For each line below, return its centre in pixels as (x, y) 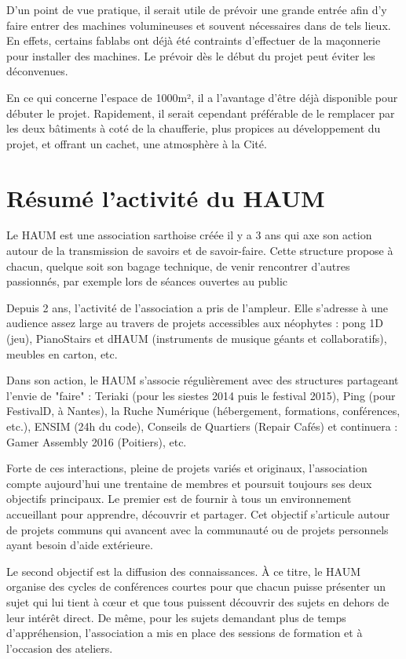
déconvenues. (37, 71)
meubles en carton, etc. (62, 353)
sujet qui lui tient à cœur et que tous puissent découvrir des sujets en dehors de (198, 601)
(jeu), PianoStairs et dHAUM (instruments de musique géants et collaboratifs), (197, 339)
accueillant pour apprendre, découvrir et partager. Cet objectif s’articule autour (198, 513)
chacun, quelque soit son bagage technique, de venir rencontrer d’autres (178, 266)
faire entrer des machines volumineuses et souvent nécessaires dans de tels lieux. (199, 25)
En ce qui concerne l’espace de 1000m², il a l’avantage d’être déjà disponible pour (202, 97)
